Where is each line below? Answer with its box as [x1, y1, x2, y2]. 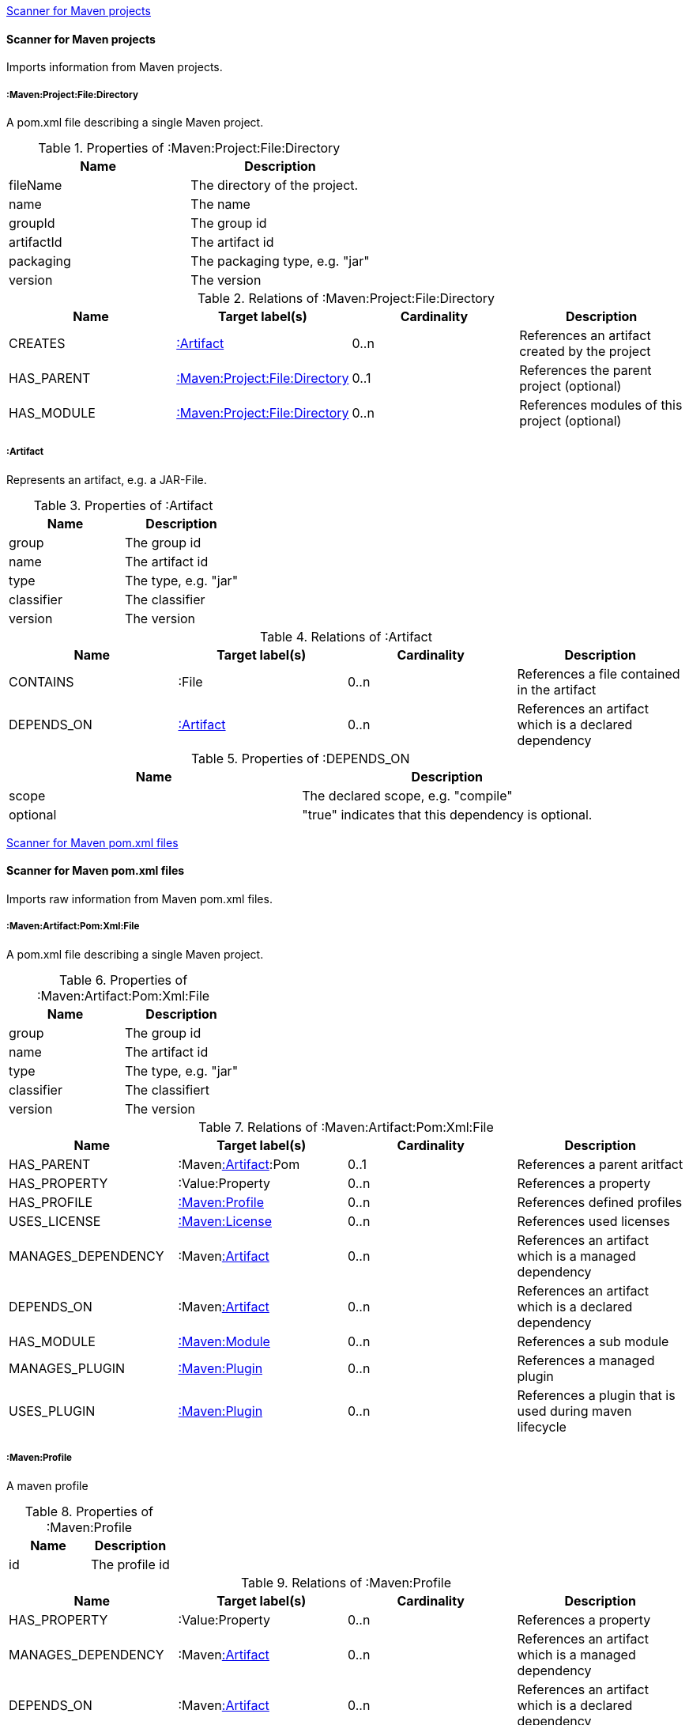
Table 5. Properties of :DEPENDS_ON [190, 750, 410, 766]
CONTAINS [9, 673, 74, 690]
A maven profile [6, 1478, 88, 1492]
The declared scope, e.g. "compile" [302, 787, 513, 804]
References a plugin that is [517, 1386, 676, 1403]
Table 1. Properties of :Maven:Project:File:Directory [38, 140, 341, 156]
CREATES [9, 335, 66, 351]
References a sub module [517, 1333, 669, 1349]
